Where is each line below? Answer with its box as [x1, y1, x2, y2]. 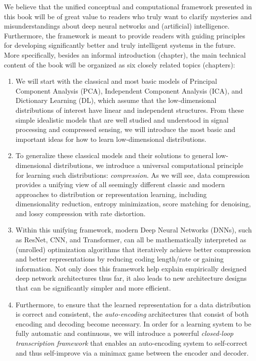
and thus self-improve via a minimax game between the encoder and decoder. [15, 347, 249, 358]
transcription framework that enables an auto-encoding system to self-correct [15, 338, 248, 348]
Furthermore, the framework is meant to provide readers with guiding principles [4, 30, 246, 40]
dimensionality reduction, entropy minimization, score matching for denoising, [15, 198, 251, 209]
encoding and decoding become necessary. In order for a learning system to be [15, 318, 252, 328]
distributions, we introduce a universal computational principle [53, 160, 243, 170]
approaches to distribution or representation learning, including [15, 189, 207, 199]
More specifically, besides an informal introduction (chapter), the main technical [4, 49, 246, 60]
